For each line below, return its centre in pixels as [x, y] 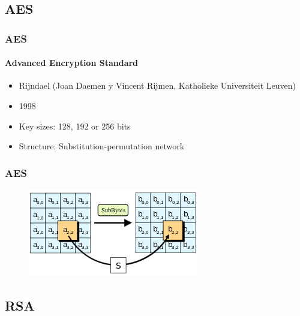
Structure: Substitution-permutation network [102, 146]
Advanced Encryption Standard [72, 63]
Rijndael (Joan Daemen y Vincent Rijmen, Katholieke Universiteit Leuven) [157, 85]
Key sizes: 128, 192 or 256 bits [75, 126]
